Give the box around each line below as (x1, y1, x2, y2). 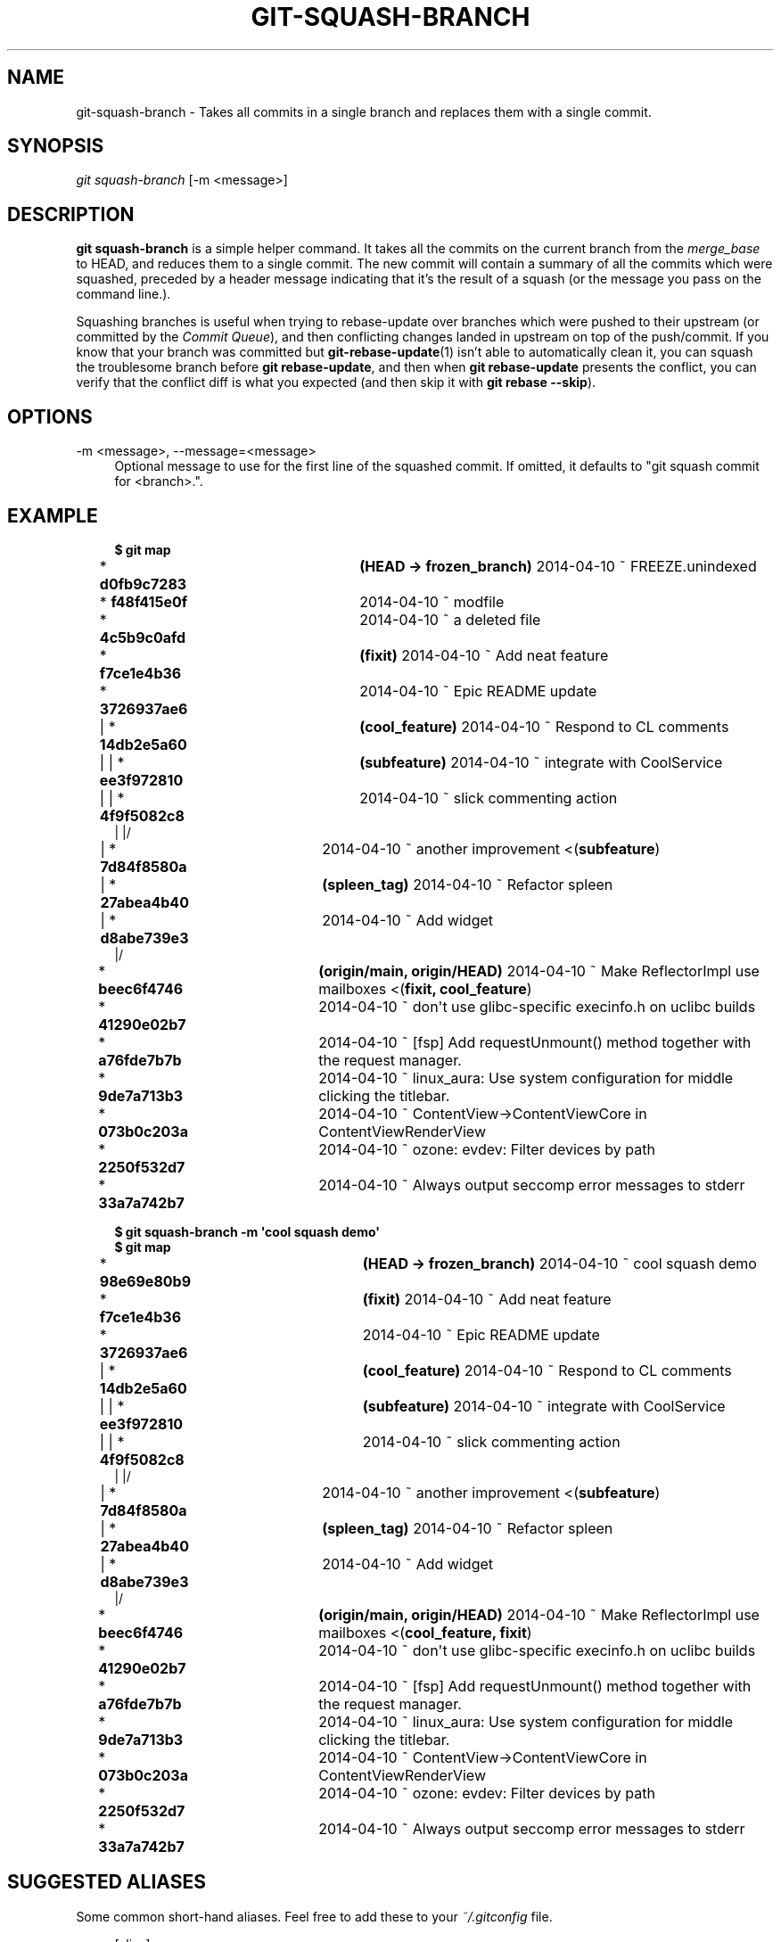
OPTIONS (7, 405, 93, 428)
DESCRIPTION (7, 202, 135, 226)
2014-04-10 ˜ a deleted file (359, 610, 541, 629)
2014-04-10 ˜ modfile (359, 592, 505, 611)
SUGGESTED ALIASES (7, 1871, 206, 1894)
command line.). (76, 286, 171, 302)
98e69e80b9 (99, 1271, 192, 1290)
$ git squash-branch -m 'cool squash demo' (114, 1223, 381, 1239)
